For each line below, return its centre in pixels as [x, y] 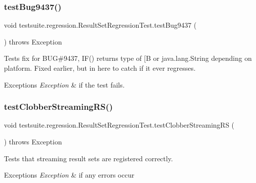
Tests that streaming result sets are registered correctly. [89, 158]
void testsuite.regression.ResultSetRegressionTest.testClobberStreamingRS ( [119, 125]
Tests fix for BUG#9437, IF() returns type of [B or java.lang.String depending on [128, 58]
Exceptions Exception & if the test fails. [64, 84]
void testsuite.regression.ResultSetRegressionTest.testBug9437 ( [100, 25]
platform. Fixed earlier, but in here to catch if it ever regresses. [100, 68]
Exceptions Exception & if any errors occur [69, 175]
